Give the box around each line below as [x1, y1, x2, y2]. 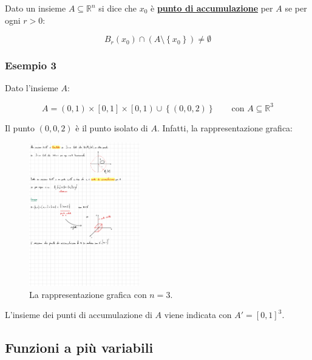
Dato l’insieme [5, 81, 58, 94]
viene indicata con [164, 308, 232, 321]
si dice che [98, 2, 137, 14]
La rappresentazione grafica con [29, 288, 147, 300]
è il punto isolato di [75, 121, 148, 134]
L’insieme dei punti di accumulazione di [5, 308, 152, 321]
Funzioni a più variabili [5, 338, 154, 357]
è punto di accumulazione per [151, 2, 273, 14]
